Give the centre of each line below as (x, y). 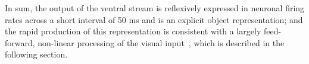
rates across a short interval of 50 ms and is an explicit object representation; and (154, 19)
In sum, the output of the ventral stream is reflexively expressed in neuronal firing (155, 8)
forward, (20, 42)
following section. (36, 54)
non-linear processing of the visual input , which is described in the (161, 42)
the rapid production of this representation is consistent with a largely (133, 31)
